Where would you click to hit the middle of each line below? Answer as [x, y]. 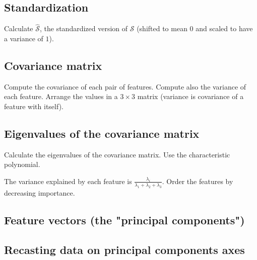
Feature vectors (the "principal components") [124, 220]
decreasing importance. [40, 192]
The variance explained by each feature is [68, 181]
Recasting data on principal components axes [124, 249]
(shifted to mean [162, 28]
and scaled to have [224, 28]
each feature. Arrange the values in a [61, 96]
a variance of [24, 38]
